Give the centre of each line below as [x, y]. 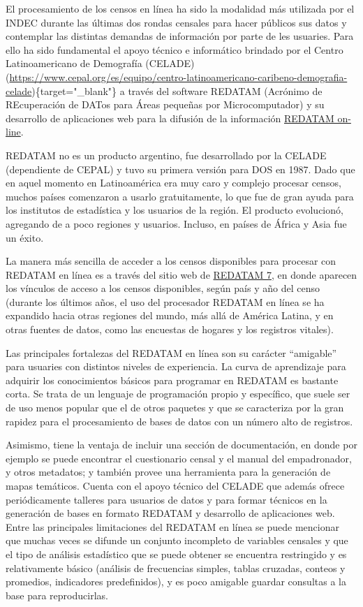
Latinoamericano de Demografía [74, 63]
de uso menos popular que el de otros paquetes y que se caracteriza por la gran [175, 408]
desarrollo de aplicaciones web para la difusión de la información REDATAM [170, 118]
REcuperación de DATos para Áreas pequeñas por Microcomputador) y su [165, 104]
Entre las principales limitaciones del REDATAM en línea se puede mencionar [172, 526]
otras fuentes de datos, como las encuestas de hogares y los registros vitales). [170, 329]
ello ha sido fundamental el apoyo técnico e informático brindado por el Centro [175, 49]
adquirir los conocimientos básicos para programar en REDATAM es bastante [172, 380]
